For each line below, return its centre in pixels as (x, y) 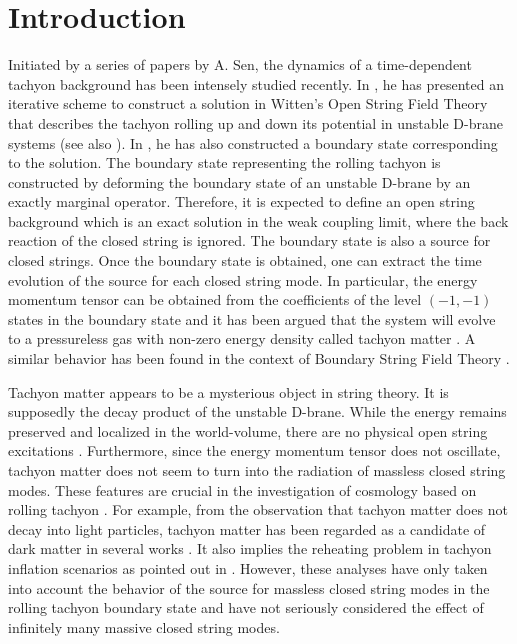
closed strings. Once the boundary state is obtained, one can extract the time (245, 260)
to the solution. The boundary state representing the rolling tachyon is (224, 162)
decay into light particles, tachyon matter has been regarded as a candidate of (247, 528)
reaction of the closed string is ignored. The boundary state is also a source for (249, 240)
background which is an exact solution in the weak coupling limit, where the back (258, 220)
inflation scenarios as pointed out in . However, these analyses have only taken (248, 567)
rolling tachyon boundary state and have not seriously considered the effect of (246, 607)
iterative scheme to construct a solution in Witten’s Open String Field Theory (248, 103)
